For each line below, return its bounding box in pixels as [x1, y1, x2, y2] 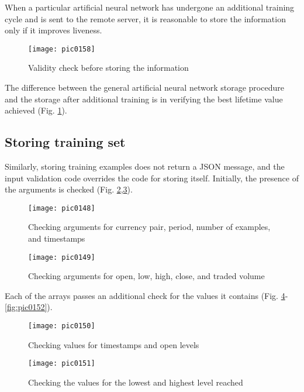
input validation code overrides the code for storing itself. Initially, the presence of [5, 171, 299, 184]
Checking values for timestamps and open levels [28, 338, 199, 350]
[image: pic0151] [28, 359, 95, 368]
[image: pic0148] [28, 204, 95, 212]
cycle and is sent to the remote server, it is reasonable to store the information [5, 12, 286, 25]
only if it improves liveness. [5, 24, 102, 36]
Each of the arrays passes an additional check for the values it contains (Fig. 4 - [5, 289, 288, 301]
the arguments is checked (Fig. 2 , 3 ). [5, 183, 133, 195]
